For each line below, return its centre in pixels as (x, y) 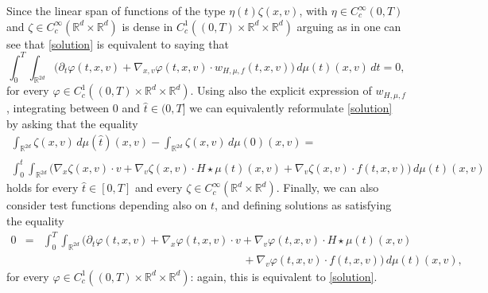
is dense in (147, 26)
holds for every (43, 188)
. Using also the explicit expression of (281, 90)
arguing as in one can (349, 26)
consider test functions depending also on (107, 205)
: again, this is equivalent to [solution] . (284, 276)
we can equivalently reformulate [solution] (291, 108)
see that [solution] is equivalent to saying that (118, 43)
